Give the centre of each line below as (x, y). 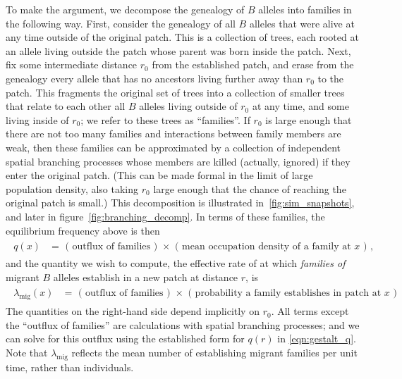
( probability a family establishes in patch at (285, 293)
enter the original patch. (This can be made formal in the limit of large (159, 175)
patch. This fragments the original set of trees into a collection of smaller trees (175, 92)
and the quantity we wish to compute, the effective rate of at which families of (176, 263)
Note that (27, 352)
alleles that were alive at (302, 23)
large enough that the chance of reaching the (250, 188)
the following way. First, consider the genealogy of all (121, 23)
